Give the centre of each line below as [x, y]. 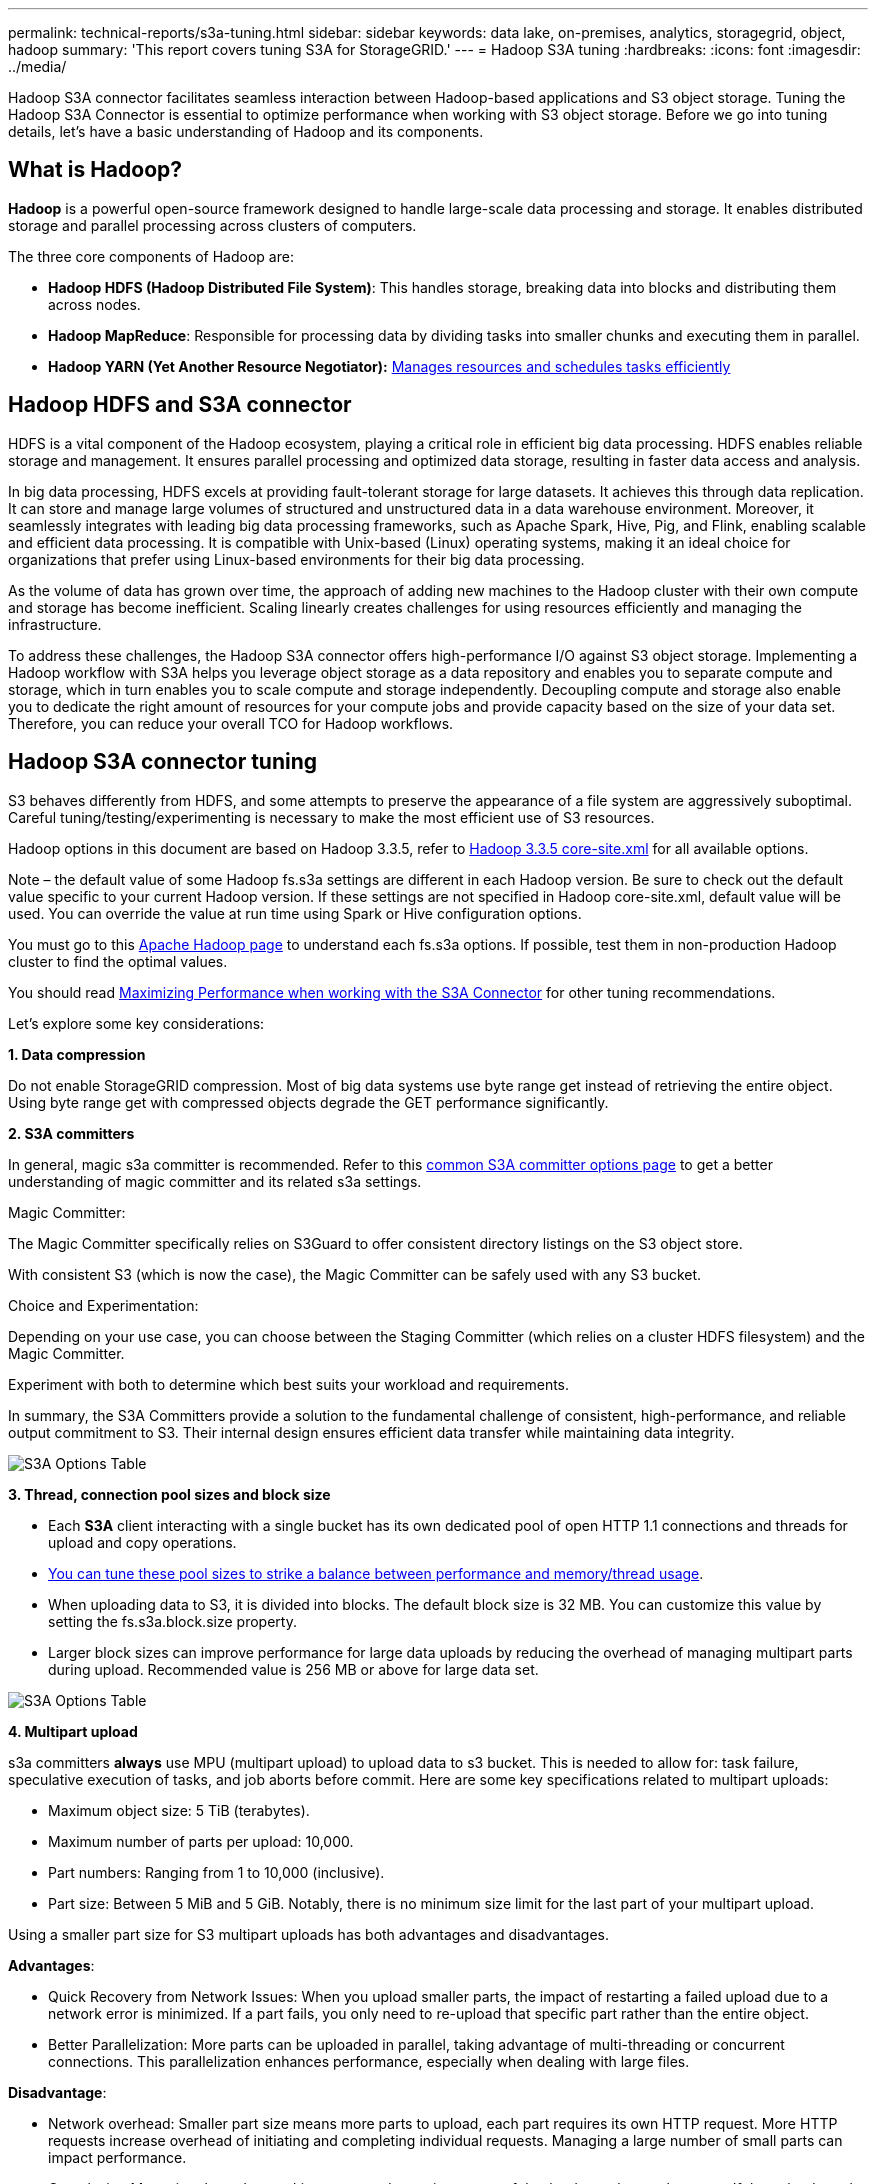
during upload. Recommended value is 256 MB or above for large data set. [293, 1669]
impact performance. [117, 2157]
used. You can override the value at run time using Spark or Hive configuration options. [295, 913]
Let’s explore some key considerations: [136, 1023]
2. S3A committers [71, 1133]
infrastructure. [55, 624]
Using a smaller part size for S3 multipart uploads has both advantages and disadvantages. [308, 1934]
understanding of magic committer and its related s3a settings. [215, 1181]
